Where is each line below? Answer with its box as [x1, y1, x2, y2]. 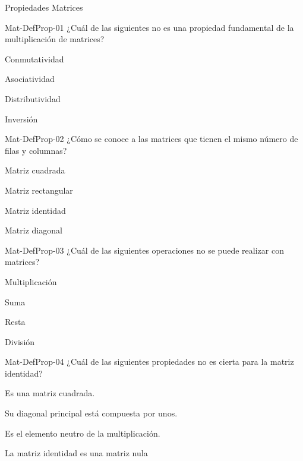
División [5, 335, 35, 348]
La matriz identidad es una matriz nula [5, 447, 148, 459]
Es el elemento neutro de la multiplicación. [5, 427, 160, 439]
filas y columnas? [5, 144, 67, 156]
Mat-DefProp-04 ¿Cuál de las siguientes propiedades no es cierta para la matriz [5, 355, 294, 368]
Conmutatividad [5, 52, 64, 65]
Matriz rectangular [5, 184, 73, 196]
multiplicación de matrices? [5, 33, 105, 45]
